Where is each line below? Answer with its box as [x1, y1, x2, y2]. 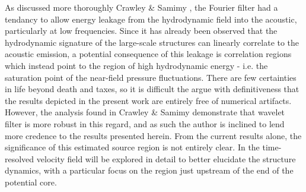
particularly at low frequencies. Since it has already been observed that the [5, 24, 278, 37]
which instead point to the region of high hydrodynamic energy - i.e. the [5, 59, 268, 71]
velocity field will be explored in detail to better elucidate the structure [36, 152, 296, 165]
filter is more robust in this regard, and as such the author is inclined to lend [5, 117, 285, 130]
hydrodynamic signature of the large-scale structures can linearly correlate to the [5, 36, 299, 48]
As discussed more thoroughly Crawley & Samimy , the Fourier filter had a [5, 1, 278, 13]
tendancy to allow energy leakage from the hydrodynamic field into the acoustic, [5, 12, 297, 25]
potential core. [5, 175, 57, 188]
